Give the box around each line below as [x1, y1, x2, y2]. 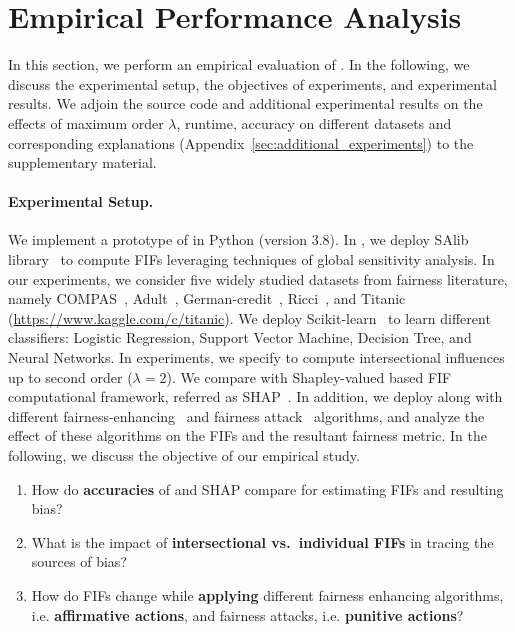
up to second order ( [8, 366, 133, 387]
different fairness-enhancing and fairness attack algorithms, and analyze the [8, 405, 485, 426]
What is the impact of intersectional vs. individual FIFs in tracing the [31, 531, 494, 552]
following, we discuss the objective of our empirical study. [8, 445, 360, 466]
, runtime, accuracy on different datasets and [176, 112, 452, 133]
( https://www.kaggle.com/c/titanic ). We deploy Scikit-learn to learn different [8, 307, 491, 328]
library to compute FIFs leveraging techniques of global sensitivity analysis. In [8, 249, 495, 270]
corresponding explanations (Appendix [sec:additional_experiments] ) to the [8, 132, 474, 153]
